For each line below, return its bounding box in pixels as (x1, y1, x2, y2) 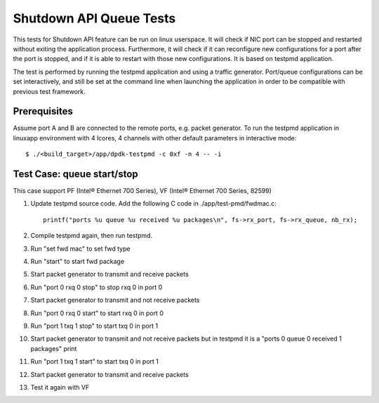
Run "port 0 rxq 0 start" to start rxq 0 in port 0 (30, 309, 164, 317)
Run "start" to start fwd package (30, 257, 125, 266)
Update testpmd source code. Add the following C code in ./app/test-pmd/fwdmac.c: (30, 199, 277, 208)
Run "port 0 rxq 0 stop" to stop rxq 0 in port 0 (30, 283, 163, 291)
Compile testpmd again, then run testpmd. (30, 232, 153, 240)
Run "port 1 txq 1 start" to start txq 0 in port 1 (30, 357, 159, 366)
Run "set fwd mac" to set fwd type (30, 244, 131, 253)
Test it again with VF (30, 383, 90, 391)
